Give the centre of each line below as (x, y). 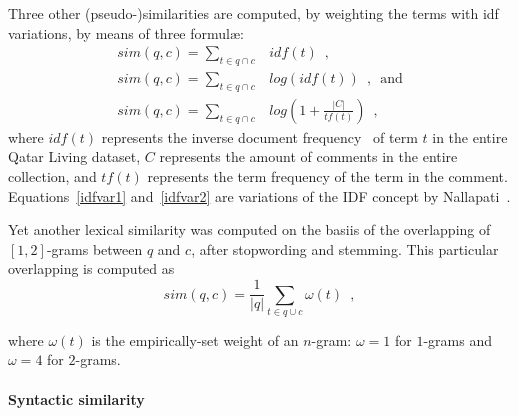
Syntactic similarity (76, 398)
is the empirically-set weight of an (195, 339)
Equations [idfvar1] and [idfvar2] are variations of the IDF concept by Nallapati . (259, 195)
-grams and (457, 339)
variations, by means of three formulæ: (126, 32)
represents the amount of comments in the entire (308, 156)
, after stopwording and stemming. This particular (345, 248)
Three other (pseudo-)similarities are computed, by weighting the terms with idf (253, 13)
